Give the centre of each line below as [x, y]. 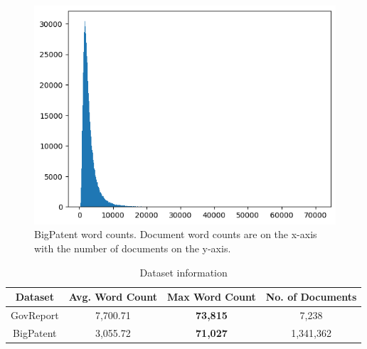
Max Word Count [212, 297]
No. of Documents [311, 297]
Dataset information [183, 272]
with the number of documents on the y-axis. [133, 248]
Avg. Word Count [113, 297]
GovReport [35, 315]
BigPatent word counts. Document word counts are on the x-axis [176, 234]
